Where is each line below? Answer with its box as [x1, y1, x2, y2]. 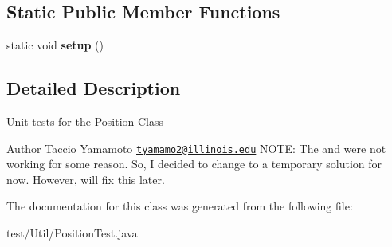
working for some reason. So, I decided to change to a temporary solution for [6, 155, 382, 172]
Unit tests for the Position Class [6, 113, 164, 129]
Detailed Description [6, 76, 181, 100]
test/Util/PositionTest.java [6, 225, 138, 241]
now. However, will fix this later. [6, 171, 165, 187]
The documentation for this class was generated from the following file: [6, 198, 353, 214]
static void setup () [6, 37, 104, 53]
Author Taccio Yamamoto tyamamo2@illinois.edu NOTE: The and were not [6, 139, 386, 156]
